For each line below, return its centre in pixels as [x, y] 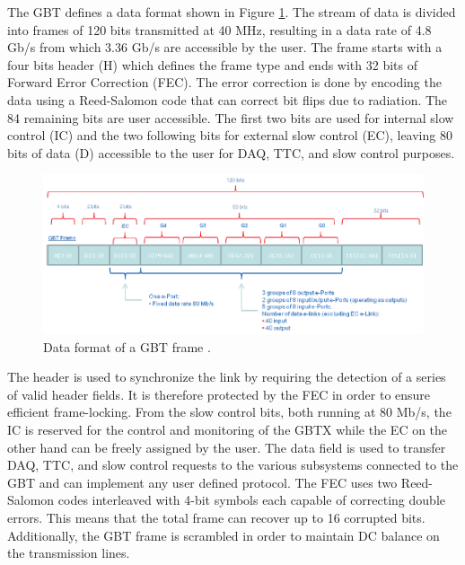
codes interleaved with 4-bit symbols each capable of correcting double [251, 500]
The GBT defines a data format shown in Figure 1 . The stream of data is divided [232, 12]
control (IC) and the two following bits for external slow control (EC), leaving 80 [230, 135]
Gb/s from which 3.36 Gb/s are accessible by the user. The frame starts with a [225, 47]
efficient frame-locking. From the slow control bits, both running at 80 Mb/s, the [229, 412]
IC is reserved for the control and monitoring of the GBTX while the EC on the [228, 430]
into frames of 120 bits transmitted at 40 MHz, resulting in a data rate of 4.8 [219, 29]
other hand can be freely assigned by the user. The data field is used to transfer [227, 447]
